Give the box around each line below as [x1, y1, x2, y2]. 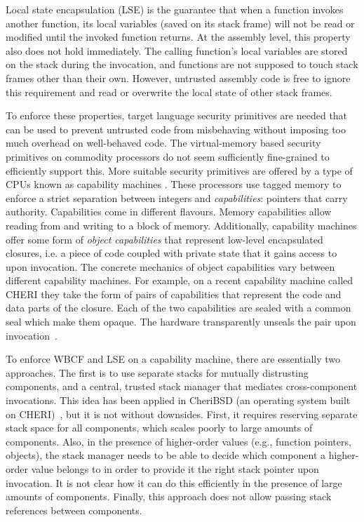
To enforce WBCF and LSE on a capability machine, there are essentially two [6, 352, 341, 366]
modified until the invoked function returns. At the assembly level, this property [6, 29, 351, 44]
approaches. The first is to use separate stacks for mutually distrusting [6, 365, 309, 380]
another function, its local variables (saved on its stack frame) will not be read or [6, 15, 355, 30]
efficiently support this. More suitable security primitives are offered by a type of [6, 163, 353, 178]
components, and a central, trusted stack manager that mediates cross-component [6, 379, 358, 394]
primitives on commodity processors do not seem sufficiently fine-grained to [6, 149, 330, 163]
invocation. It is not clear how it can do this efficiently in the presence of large [6, 475, 342, 490]
